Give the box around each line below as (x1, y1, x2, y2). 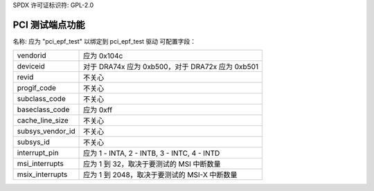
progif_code (17, 83, 57, 93)
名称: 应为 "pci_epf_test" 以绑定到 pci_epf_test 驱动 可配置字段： (12, 37, 197, 45)
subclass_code (17, 94, 66, 104)
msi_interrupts (17, 159, 64, 169)
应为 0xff (83, 105, 113, 115)
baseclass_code (17, 104, 70, 114)
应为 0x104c (83, 51, 123, 61)
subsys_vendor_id (17, 127, 75, 136)
